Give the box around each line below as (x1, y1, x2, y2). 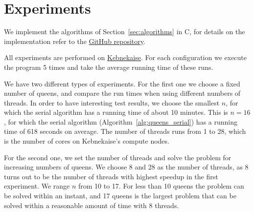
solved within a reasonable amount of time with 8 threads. (4, 200, 179, 210)
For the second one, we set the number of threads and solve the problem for (4, 152, 231, 162)
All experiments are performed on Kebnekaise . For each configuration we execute (4, 52, 247, 63)
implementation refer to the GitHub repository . (4, 36, 145, 46)
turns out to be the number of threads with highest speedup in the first (4, 171, 218, 181)
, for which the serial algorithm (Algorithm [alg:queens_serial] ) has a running (4, 116, 237, 127)
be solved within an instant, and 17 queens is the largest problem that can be (4, 191, 236, 201)
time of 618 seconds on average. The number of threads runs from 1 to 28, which (4, 126, 246, 136)
